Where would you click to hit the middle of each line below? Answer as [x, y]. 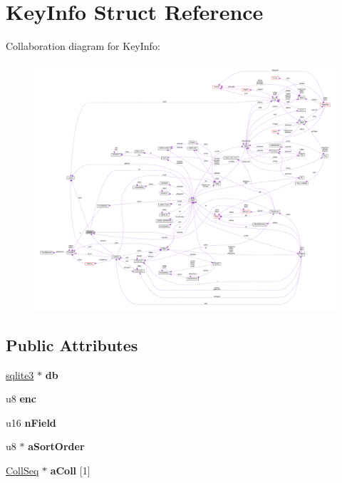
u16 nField [31, 422]
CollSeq [22, 470]
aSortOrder [56, 446]
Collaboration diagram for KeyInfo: [83, 46]
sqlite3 [20, 374]
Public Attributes [72, 344]
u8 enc [21, 399]
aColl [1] [70, 470]
